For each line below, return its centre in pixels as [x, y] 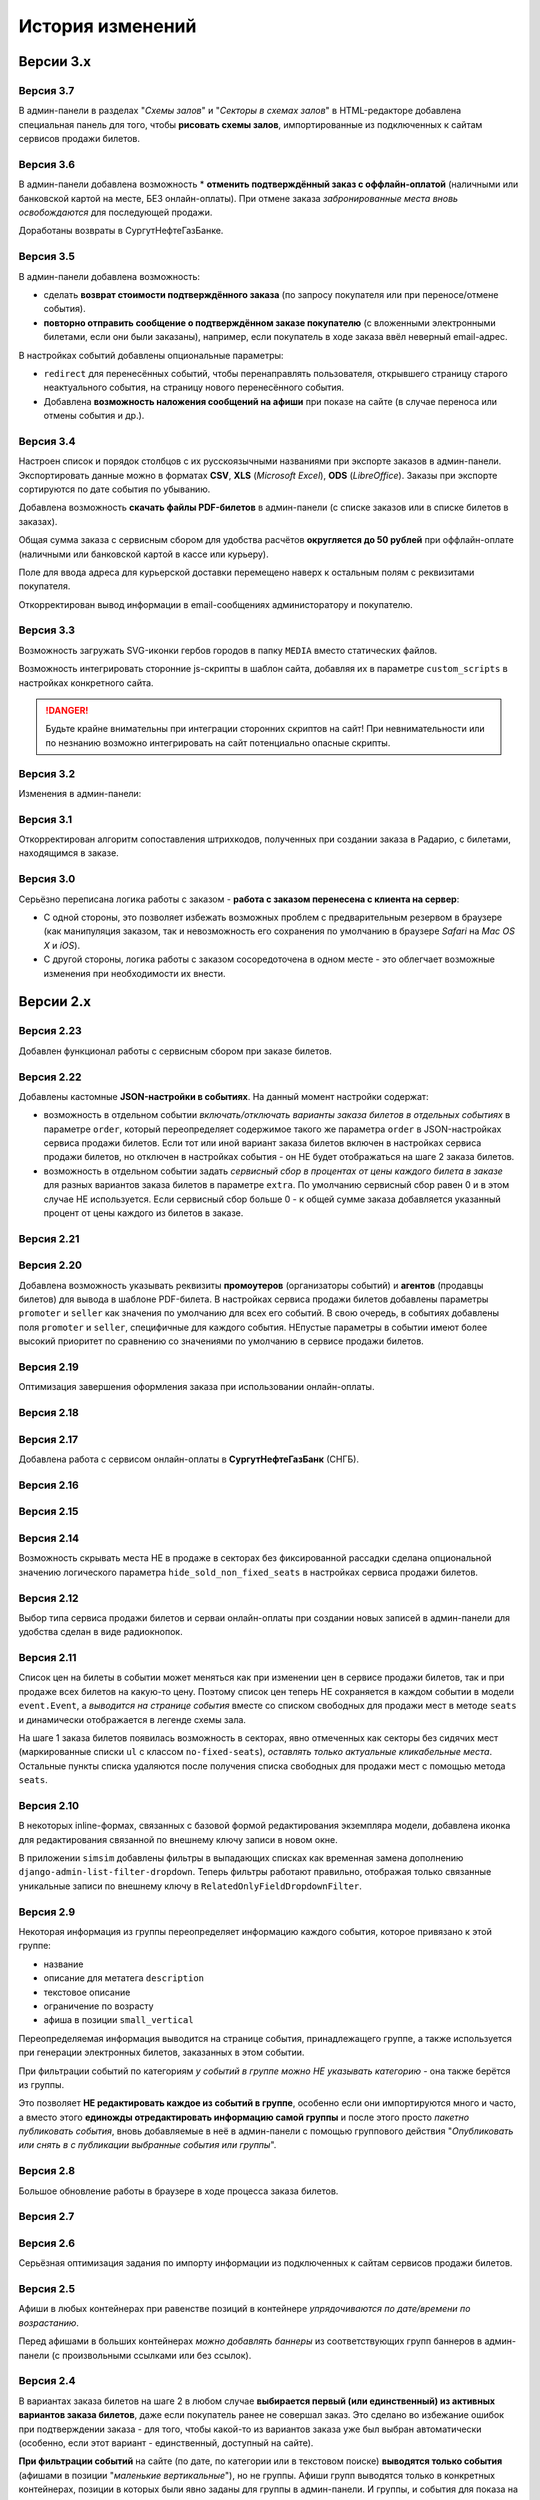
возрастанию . [49, 2322]
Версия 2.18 [49, 1413]
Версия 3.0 [47, 879]
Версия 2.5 [46, 2289]
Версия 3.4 [47, 441]
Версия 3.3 [46, 630]
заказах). [38, 521]
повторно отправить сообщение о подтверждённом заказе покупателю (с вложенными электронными [269, 322]
